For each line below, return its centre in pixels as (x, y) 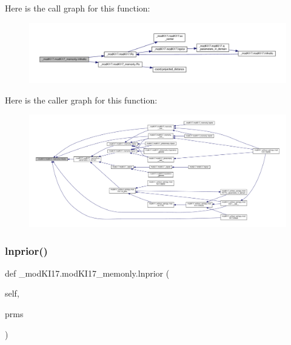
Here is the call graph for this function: (78, 8)
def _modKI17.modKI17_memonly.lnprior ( (87, 273)
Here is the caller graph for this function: (81, 100)
